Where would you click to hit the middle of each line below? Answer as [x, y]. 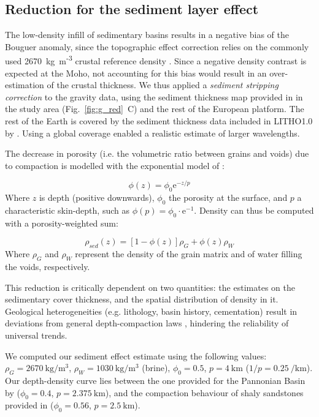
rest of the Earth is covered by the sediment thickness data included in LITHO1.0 [159, 121]
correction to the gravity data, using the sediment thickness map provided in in [154, 96]
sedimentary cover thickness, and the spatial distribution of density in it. [142, 299]
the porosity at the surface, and [228, 197]
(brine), [156, 368]
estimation [25, 85]
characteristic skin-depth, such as [67, 210]
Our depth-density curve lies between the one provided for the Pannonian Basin [155, 380]
